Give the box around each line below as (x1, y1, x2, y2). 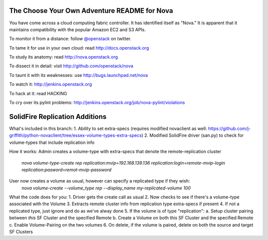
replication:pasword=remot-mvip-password (21, 167, 112, 173)
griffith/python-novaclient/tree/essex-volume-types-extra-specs (9, 132, 142, 138)
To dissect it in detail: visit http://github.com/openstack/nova (9, 63, 134, 69)
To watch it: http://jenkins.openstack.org (9, 81, 92, 87)
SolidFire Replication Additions (9, 112, 107, 121)
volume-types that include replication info (9, 139, 95, 145)
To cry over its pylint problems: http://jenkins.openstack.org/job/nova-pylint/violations (9, 100, 185, 106)
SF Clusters (9, 229, 33, 235)
